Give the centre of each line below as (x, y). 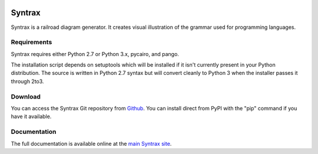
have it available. (31, 117)
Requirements (32, 42)
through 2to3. (27, 81)
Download (26, 96)
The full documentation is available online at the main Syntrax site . (91, 143)
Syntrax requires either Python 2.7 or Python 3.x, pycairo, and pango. (95, 54)
